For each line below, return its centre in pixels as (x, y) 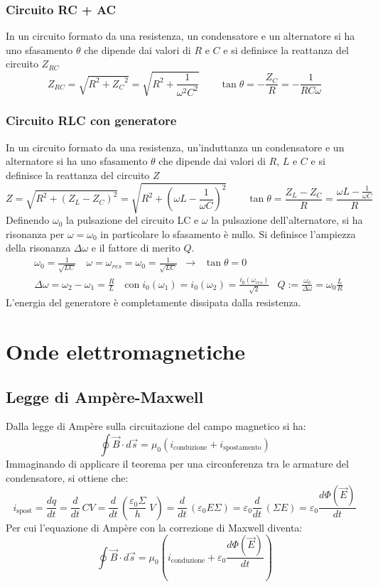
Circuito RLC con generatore (91, 120)
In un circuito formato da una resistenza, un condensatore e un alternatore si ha (180, 36)
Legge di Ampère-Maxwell (105, 396)
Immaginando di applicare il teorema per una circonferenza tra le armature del (177, 463)
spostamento (242, 448)
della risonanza (38, 248)
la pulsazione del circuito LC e (133, 220)
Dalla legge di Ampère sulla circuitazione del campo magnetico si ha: (156, 426)
